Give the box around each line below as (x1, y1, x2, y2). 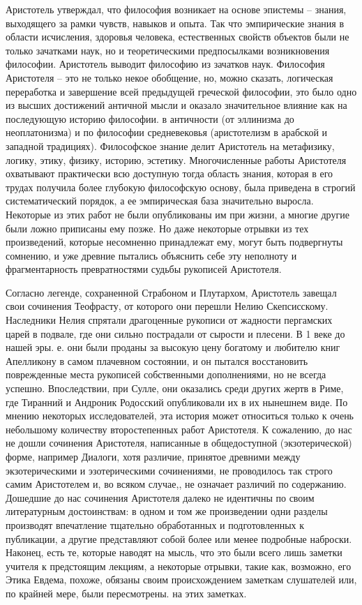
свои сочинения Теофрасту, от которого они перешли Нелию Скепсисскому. (6, 299, 329, 313)
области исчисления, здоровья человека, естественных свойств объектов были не (6, 29, 349, 44)
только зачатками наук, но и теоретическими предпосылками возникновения (6, 43, 330, 57)
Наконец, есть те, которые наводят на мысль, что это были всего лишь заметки (6, 545, 342, 560)
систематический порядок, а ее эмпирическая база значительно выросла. (6, 193, 314, 208)
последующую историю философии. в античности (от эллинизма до (6, 111, 294, 126)
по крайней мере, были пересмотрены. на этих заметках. (6, 585, 247, 600)
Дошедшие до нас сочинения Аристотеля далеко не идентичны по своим (6, 490, 315, 505)
